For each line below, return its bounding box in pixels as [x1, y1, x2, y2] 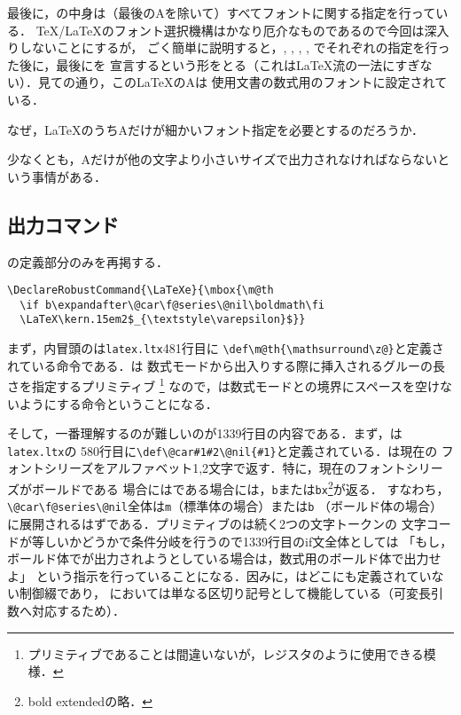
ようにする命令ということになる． [19, 394, 218, 412]
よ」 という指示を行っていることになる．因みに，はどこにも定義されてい [7, 566, 432, 585]
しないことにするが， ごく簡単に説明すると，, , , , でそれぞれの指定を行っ [19, 38, 450, 57]
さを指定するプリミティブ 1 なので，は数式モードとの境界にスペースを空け [7, 374, 440, 396]
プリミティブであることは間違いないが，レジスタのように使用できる [27, 644, 424, 663]
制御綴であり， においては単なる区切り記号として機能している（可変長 [19, 584, 431, 602]
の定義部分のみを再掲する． [7, 252, 168, 271]
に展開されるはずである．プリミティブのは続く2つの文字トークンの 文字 [7, 515, 426, 533]
